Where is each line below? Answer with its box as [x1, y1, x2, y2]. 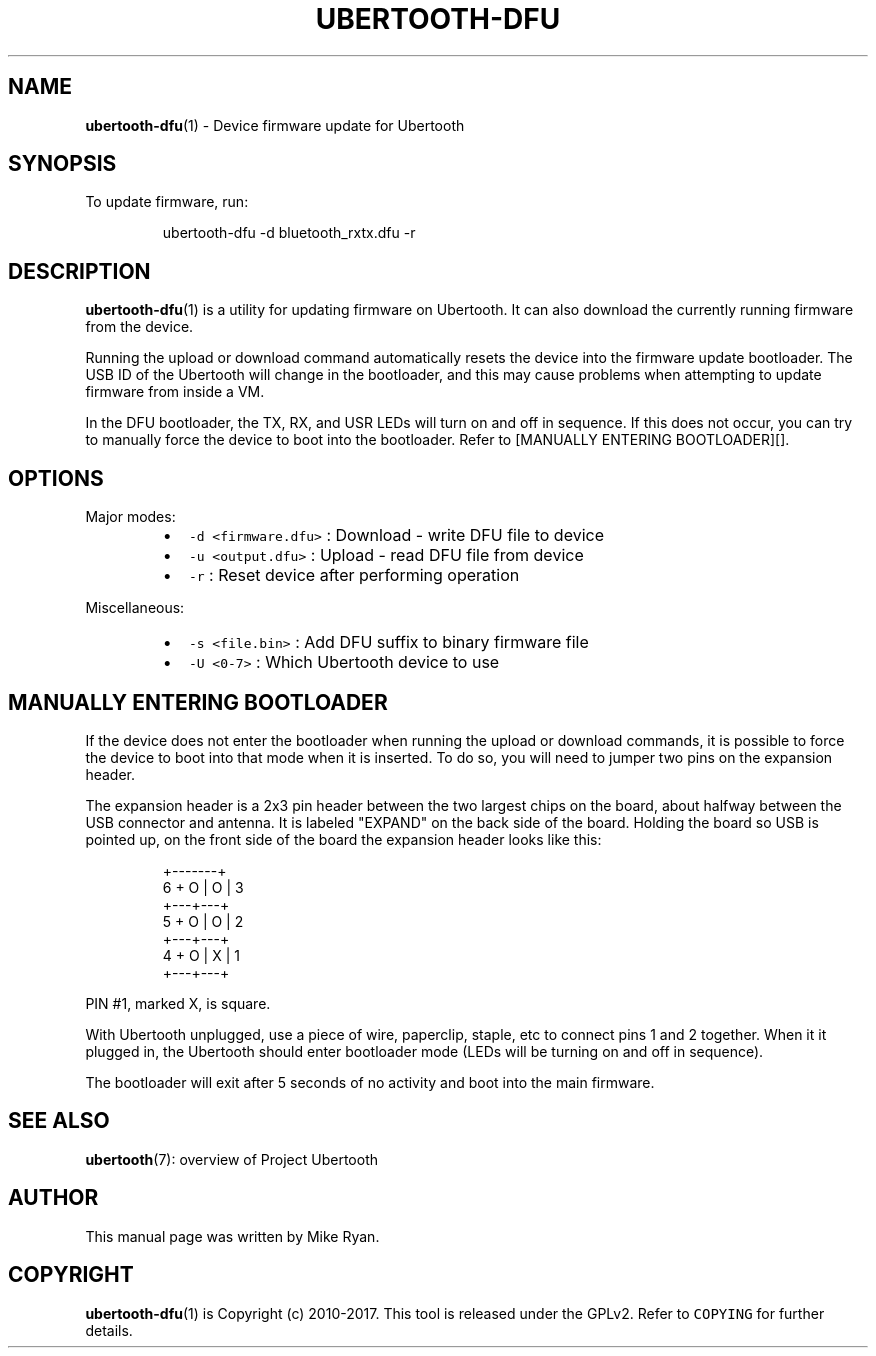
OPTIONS [8, 465, 104, 491]
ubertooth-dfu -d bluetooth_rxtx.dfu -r [162, 224, 416, 242]
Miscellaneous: [85, 599, 185, 617]
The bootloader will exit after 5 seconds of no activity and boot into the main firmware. [85, 1073, 655, 1091]
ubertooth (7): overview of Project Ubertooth [85, 1150, 379, 1168]
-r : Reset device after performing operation [188, 565, 520, 586]
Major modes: [85, 508, 176, 526]
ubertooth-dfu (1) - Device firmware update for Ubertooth [85, 116, 465, 134]
